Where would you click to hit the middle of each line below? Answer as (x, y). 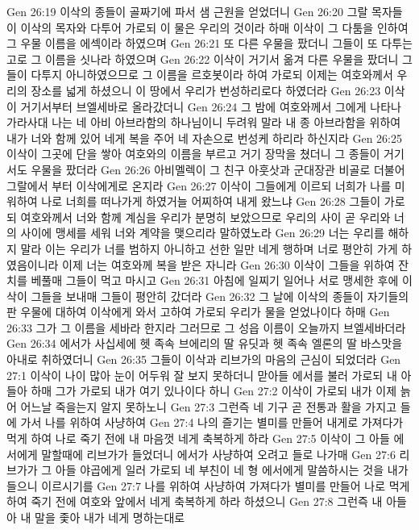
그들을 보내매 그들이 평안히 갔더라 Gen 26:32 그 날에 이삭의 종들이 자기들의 (220, 296)
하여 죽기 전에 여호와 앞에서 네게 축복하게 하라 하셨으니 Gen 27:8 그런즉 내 (195, 501)
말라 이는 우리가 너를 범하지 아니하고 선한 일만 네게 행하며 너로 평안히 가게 (209, 248)
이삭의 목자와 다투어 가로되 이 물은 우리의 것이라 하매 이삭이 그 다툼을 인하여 (214, 27)
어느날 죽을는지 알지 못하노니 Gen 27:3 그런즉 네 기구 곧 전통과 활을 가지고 (209, 406)
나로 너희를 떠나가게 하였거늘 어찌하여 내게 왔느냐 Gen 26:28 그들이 (211, 201)
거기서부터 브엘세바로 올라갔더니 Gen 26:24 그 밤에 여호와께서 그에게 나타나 (211, 106)
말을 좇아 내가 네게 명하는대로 (110, 517)
